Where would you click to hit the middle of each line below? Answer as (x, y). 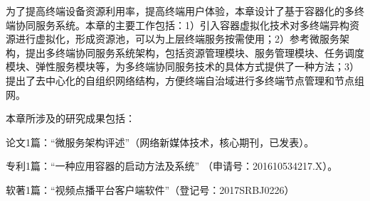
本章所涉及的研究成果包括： (70, 118)
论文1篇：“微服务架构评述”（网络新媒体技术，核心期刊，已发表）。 (160, 142)
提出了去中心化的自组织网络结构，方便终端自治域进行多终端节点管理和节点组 (185, 80)
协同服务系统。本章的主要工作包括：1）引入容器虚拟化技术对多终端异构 (182, 25)
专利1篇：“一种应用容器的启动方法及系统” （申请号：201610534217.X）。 (172, 166)
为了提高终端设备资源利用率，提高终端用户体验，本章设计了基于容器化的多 (180, 11)
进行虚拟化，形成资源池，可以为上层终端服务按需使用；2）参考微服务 (177, 39)
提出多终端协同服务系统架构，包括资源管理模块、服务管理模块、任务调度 (195, 52)
